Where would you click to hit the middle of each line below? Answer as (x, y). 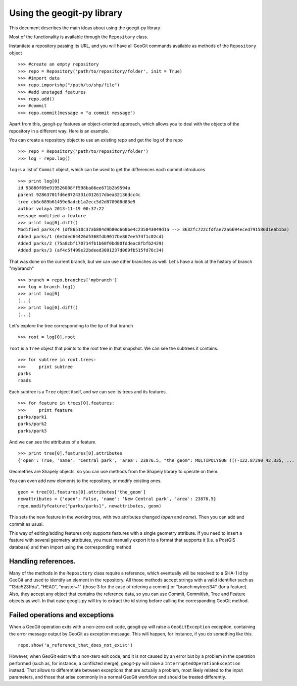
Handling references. (43, 561)
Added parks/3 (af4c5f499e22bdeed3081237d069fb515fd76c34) (91, 250)
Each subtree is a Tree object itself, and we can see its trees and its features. (88, 391)
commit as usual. (26, 524)
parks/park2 (32, 424)
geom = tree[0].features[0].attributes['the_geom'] (82, 492)
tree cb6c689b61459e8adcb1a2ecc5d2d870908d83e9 (77, 202)
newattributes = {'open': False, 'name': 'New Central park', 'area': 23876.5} (117, 499)
